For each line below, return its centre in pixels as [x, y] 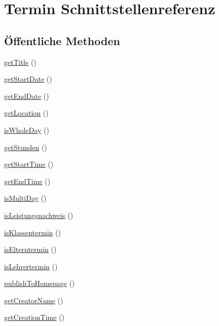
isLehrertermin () [31, 266]
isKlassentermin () [32, 232]
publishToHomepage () [40, 283]
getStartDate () [28, 79]
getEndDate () [27, 96]
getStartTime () [29, 164]
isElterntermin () [30, 249]
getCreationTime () [34, 317]
